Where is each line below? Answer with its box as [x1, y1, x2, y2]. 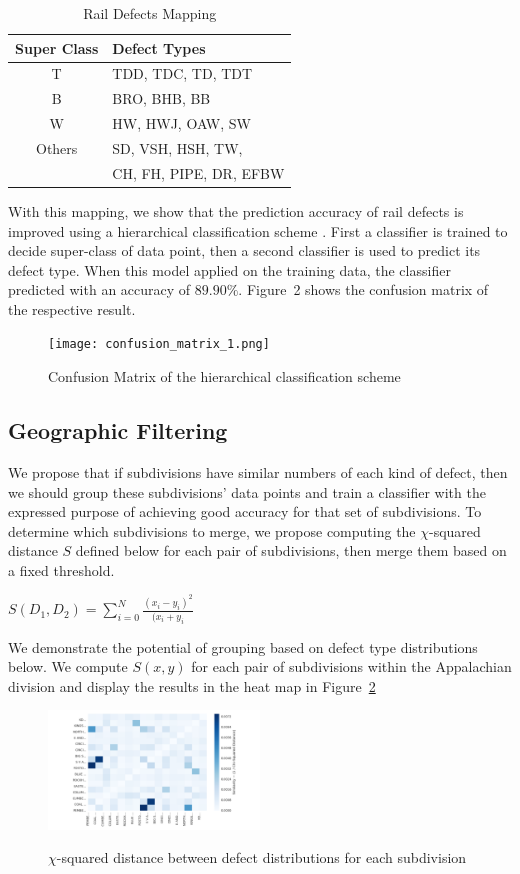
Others [35, 137, 78, 158]
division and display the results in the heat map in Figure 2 [8, 675, 376, 696]
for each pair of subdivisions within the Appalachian [191, 656, 512, 677]
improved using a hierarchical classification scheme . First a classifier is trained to [8, 220, 508, 241]
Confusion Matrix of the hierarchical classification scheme [48, 366, 401, 387]
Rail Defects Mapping [83, 3, 217, 23]
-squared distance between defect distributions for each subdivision [56, 847, 467, 868]
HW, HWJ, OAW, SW [112, 113, 251, 134]
